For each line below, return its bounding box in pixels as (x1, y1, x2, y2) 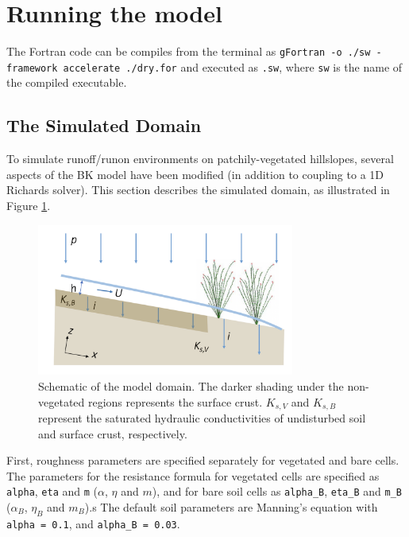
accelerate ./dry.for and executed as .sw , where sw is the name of (63, 58, 403, 75)
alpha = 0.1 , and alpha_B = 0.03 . (6, 515, 180, 531)
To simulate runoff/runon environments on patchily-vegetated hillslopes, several (6, 150, 394, 167)
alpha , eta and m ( (6, 483, 98, 500)
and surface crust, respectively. (38, 425, 187, 442)
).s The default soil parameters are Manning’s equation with (84, 499, 378, 516)
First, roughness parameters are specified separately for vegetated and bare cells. (6, 452, 399, 469)
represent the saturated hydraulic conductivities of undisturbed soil (38, 409, 366, 426)
